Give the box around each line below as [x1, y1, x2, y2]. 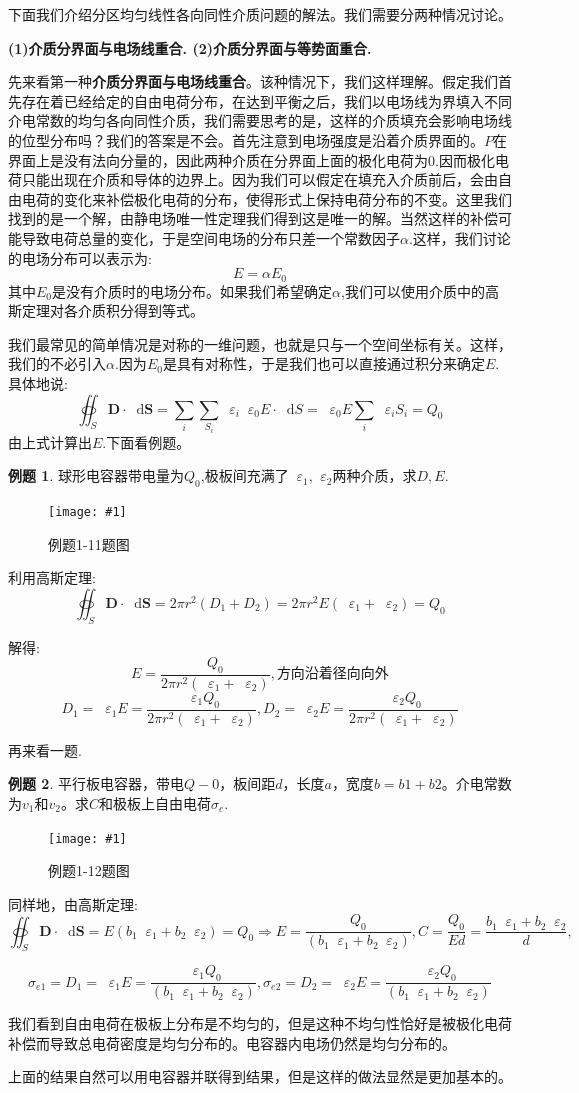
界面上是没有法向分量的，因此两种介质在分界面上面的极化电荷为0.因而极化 [8, 149, 495, 170]
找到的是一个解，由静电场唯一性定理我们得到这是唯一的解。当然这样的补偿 [8, 208, 498, 229]
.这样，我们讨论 [408, 227, 511, 248]
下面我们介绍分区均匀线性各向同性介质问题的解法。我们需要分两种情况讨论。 [8, 4, 512, 24]
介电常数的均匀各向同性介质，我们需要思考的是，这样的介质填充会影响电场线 [8, 110, 512, 131]
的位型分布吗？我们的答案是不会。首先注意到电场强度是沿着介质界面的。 [8, 129, 484, 150]
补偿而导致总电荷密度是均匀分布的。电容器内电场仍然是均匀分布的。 [8, 1032, 456, 1053]
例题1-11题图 [48, 533, 130, 554]
